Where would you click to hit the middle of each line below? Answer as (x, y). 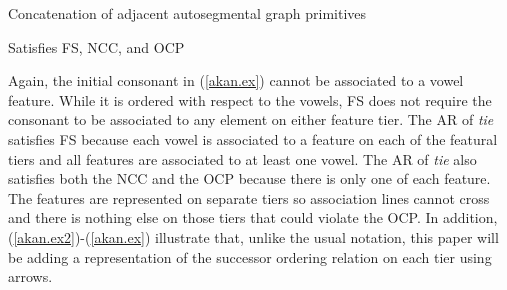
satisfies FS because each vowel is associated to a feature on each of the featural (253, 138)
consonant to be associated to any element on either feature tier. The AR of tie (251, 119)
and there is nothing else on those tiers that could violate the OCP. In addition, (253, 217)
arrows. (30, 276)
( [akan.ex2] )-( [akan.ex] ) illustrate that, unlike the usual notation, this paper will (253, 236)
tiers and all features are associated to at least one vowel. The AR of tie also (242, 158)
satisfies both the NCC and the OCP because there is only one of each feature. (249, 178)
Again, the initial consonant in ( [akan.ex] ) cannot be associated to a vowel (236, 80)
